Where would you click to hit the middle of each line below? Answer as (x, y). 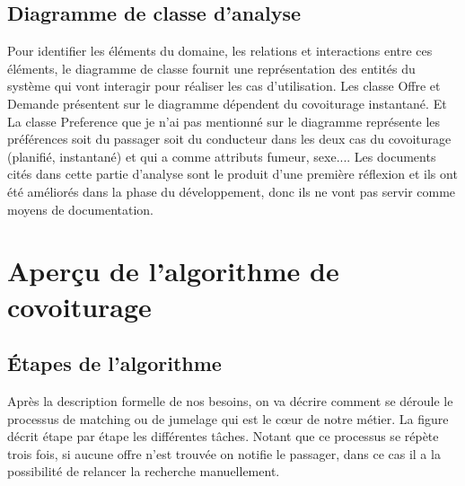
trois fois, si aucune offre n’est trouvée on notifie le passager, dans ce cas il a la (224, 453)
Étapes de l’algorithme (114, 363)
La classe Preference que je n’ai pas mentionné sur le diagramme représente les (224, 121)
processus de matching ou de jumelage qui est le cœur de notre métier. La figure (228, 418)
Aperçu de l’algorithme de (173, 271)
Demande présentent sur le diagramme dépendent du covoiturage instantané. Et (227, 103)
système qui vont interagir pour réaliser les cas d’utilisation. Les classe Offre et (224, 86)
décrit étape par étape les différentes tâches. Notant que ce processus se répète (223, 436)
